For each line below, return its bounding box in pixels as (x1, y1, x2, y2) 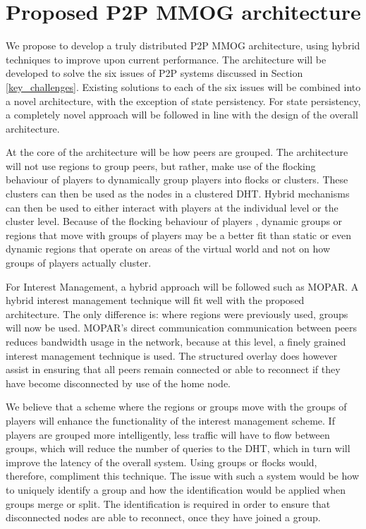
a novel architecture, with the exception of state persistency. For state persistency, (6, 93, 361, 108)
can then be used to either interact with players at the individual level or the (6, 200, 338, 214)
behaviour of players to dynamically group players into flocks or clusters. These (6, 172, 348, 187)
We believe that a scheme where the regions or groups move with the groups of (6, 399, 347, 414)
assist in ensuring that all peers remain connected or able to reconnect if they (6, 362, 341, 377)
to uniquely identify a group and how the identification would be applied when (6, 482, 346, 497)
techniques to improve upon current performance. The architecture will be (6, 51, 327, 66)
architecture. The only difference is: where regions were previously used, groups (6, 306, 348, 321)
